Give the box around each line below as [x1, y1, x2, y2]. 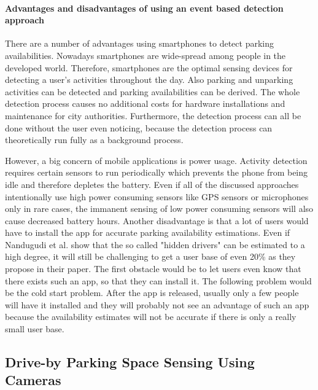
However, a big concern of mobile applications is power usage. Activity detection [5, 154, 308, 166]
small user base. [5, 322, 64, 335]
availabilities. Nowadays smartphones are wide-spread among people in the [5, 49, 286, 61]
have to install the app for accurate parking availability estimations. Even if [5, 226, 290, 239]
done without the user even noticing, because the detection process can [5, 121, 273, 134]
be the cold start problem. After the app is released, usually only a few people [5, 286, 299, 299]
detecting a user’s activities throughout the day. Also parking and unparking [5, 73, 293, 86]
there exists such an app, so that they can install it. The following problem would [5, 274, 312, 287]
